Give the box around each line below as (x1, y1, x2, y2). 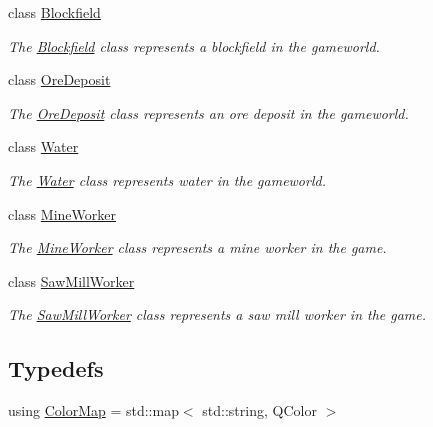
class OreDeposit (8, 69, 111, 90)
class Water (8, 136, 79, 157)
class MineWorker (8, 203, 116, 224)
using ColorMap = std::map (8, 400, 179, 421)
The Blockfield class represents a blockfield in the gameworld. (8, 35, 380, 56)
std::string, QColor (202, 400, 317, 421)
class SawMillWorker (8, 270, 135, 291)
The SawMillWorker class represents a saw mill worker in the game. (8, 304, 427, 325)
